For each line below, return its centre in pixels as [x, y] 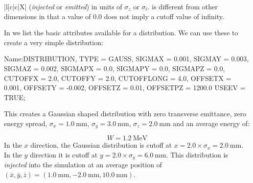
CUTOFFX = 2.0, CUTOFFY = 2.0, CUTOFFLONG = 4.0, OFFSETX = [118, 78]
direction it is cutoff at [64, 154]
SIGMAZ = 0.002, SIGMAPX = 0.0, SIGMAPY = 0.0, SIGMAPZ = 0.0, [115, 68]
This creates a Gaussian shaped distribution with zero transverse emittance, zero [125, 114]
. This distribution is [197, 154]
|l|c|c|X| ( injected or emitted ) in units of [63, 6]
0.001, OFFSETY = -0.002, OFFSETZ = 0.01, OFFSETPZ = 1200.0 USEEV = [125, 88]
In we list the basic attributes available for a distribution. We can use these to [121, 33]
